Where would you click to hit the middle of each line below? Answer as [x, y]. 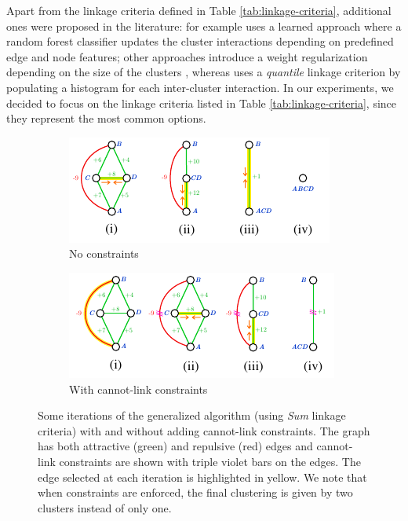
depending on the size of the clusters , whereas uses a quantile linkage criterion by [204, 72]
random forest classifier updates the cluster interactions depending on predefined [200, 41]
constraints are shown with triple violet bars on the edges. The [210, 461]
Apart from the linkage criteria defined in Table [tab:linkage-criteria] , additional [199, 10]
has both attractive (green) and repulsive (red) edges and [175, 446]
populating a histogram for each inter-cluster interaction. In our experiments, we [200, 87]
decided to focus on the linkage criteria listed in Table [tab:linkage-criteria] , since [202, 103]
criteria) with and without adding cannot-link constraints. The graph [204, 430]
